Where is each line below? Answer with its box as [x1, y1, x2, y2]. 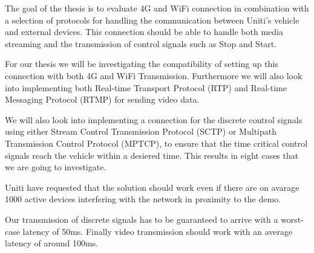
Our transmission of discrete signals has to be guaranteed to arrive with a [5, 213, 278, 225]
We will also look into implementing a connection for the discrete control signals [5, 113, 303, 126]
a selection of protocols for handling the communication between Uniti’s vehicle [5, 13, 299, 26]
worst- [281, 213, 304, 225]
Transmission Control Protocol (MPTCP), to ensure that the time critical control [5, 136, 308, 149]
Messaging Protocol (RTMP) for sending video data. [5, 93, 200, 106]
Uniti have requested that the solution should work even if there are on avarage [5, 181, 299, 193]
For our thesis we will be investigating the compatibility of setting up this [5, 57, 278, 70]
